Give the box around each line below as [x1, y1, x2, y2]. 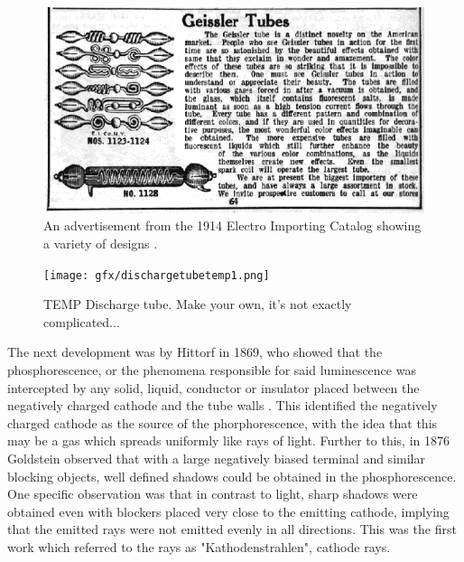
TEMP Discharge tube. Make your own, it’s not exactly [43, 295, 352, 314]
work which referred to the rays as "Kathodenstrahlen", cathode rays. [7, 538, 391, 556]
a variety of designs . [43, 234, 158, 253]
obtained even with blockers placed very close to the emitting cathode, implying [7, 501, 450, 520]
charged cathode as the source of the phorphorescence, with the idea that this [7, 413, 438, 432]
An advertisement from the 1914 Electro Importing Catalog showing [43, 216, 422, 235]
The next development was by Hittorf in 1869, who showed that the [7, 342, 383, 361]
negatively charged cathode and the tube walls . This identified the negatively [7, 396, 438, 415]
